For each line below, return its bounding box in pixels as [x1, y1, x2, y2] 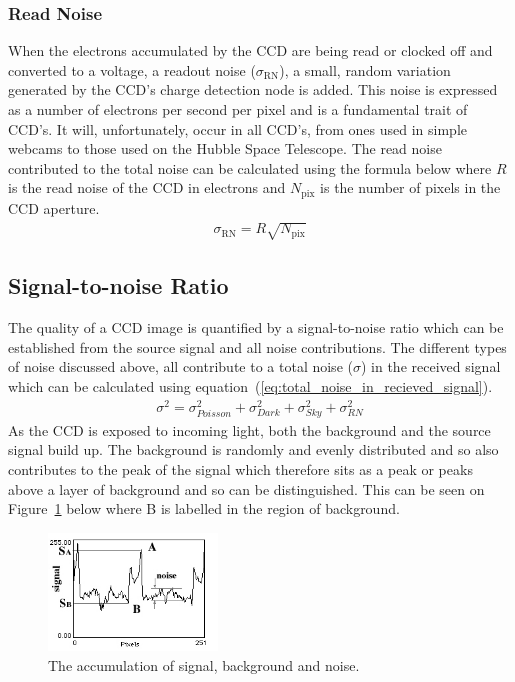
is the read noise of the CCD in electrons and [8, 177, 286, 198]
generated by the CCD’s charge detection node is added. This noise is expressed [8, 79, 498, 100]
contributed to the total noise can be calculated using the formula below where [8, 157, 492, 178]
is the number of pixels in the [320, 177, 501, 198]
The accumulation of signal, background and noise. [48, 654, 360, 675]
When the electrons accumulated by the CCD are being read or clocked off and [8, 40, 493, 61]
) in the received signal [360, 356, 501, 377]
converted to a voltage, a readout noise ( [8, 59, 256, 80]
